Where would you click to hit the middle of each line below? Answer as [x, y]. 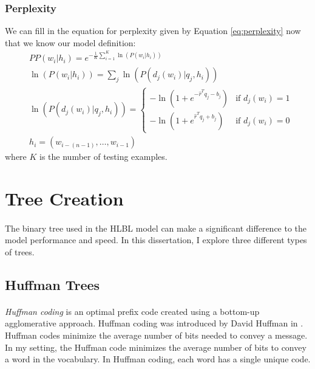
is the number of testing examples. [103, 157]
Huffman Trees [52, 284]
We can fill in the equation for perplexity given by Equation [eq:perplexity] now [153, 31]
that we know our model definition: [70, 42]
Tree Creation [64, 198]
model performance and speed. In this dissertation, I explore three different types [156, 240]
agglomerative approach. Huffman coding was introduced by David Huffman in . [154, 323]
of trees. [20, 251]
